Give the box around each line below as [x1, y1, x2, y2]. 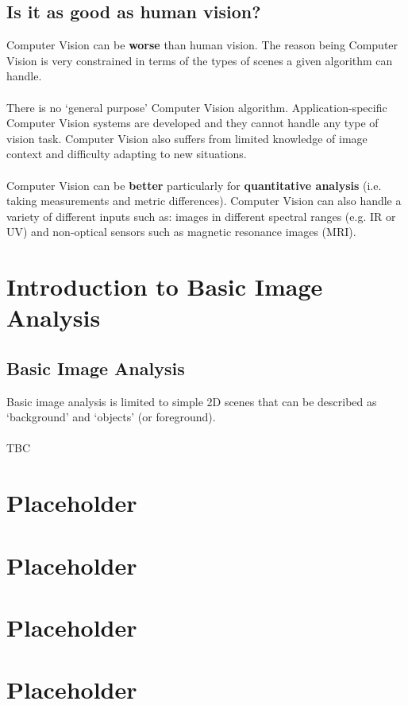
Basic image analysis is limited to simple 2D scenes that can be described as [6, 393, 377, 409]
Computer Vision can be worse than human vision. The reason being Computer [6, 37, 398, 53]
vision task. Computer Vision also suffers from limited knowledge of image [6, 130, 368, 146]
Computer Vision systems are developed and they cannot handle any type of [6, 114, 379, 131]
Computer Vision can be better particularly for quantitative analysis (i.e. [6, 176, 382, 193]
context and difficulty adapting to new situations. [6, 145, 247, 162]
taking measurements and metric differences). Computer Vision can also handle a [6, 192, 402, 209]
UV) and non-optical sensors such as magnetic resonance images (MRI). [6, 223, 356, 240]
